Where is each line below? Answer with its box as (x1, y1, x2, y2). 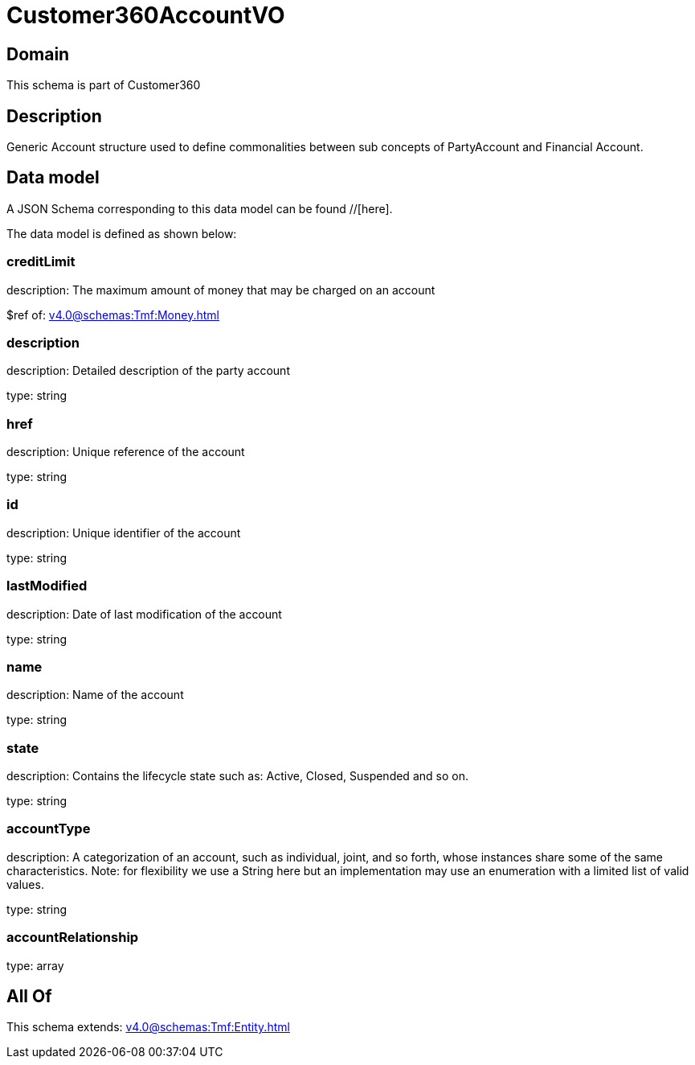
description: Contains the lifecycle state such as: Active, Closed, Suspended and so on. (6, 769, 468, 783)
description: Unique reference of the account (6, 445, 245, 459)
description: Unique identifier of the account (6, 525, 241, 540)
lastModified (6, 578, 88, 594)
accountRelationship (6, 929, 139, 946)
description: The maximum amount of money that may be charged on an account (6, 282, 435, 297)
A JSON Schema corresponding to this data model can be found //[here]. (6, 201, 393, 216)
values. (6, 877, 44, 891)
